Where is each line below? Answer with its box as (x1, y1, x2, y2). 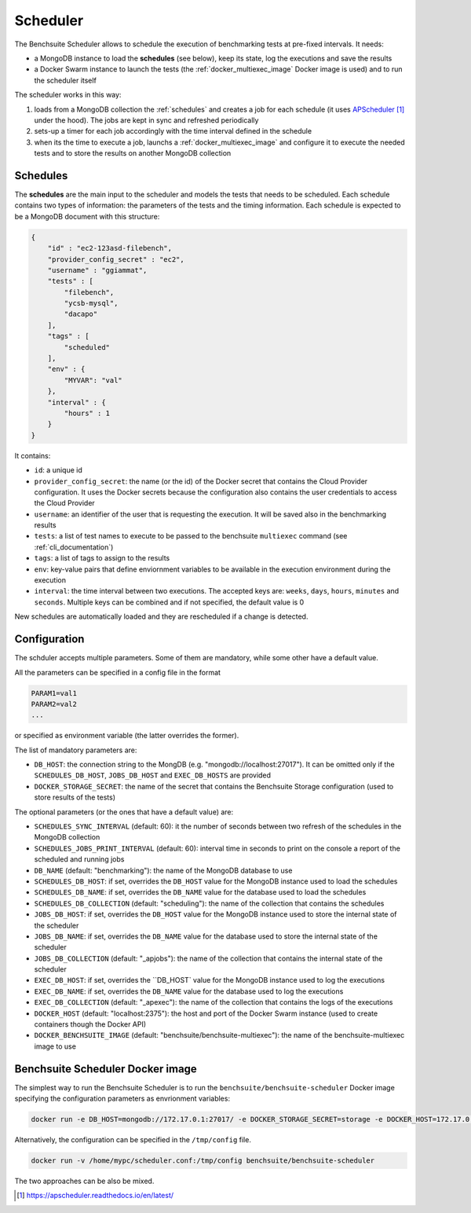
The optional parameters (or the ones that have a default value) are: (14, 807, 234, 817)
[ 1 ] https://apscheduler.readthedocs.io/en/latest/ (16, 1191, 174, 1200)
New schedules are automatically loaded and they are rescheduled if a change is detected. (14, 612, 309, 621)
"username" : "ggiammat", (47, 266, 148, 274)
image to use (34, 1042, 76, 1051)
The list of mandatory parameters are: (14, 745, 137, 755)
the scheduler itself (34, 75, 97, 85)
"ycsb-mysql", (64, 299, 119, 308)
